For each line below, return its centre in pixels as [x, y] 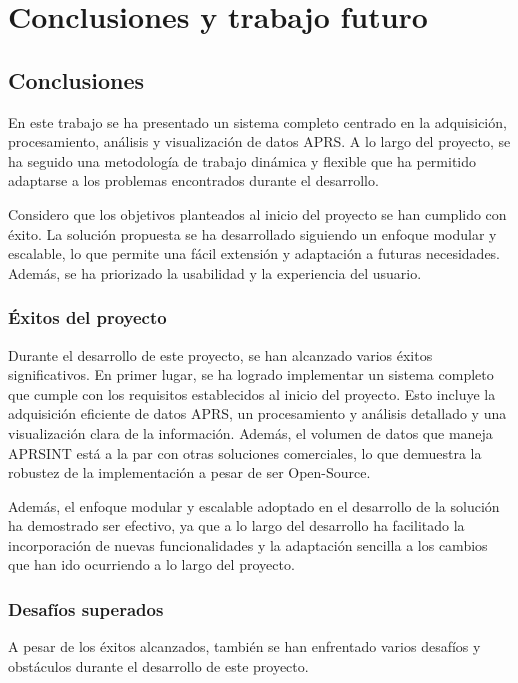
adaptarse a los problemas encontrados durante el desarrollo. [193, 180]
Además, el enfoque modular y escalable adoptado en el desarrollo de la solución [254, 505]
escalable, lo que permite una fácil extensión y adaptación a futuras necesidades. [254, 253]
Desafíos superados [86, 609]
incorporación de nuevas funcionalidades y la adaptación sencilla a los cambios [248, 544]
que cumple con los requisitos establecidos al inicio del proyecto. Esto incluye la [252, 393]
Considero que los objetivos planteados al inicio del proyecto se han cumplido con [257, 213]
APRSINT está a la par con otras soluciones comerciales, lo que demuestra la [245, 452]
